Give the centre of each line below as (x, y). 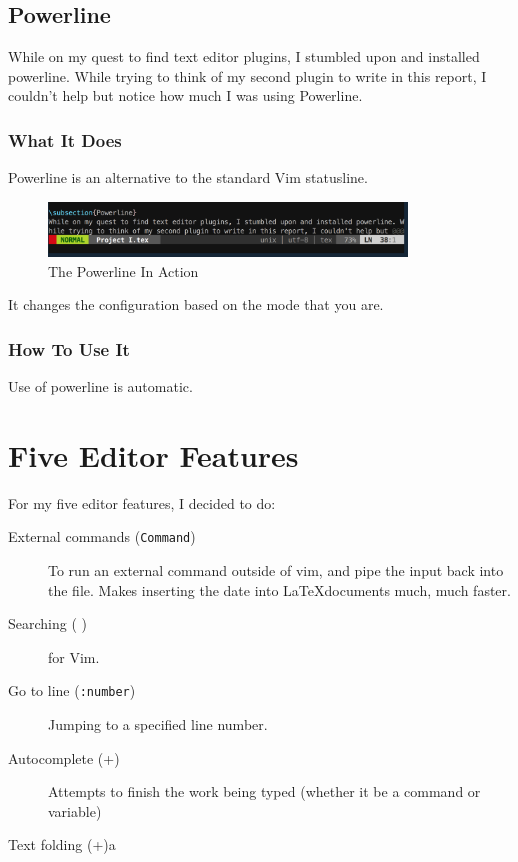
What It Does (65, 139)
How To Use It (69, 348)
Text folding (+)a (62, 844)
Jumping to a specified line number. (158, 724)
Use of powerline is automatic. (100, 386)
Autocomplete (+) (64, 757)
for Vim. (74, 656)
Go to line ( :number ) (72, 690)
